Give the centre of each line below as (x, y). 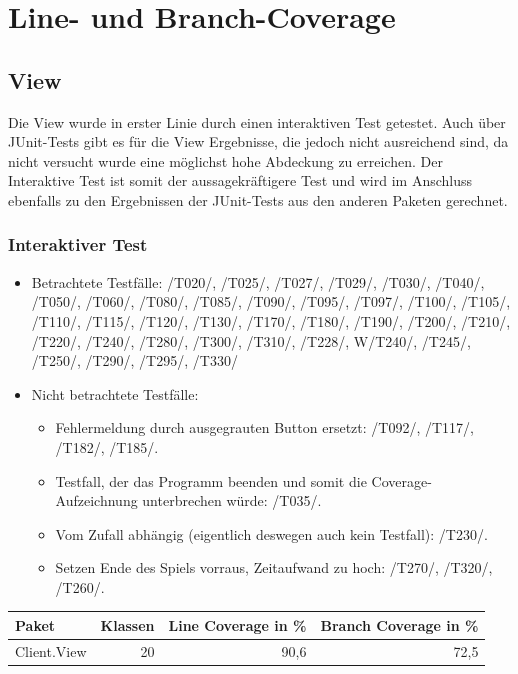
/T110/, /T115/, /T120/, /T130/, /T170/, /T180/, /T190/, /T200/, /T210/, (271, 320)
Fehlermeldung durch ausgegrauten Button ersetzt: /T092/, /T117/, (264, 427)
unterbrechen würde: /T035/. (232, 500)
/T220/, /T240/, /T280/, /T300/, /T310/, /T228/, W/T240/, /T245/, (251, 340)
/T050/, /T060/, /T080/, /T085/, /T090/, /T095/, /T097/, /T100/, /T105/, (271, 301)
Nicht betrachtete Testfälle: (115, 393)
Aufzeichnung (96, 500)
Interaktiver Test (78, 244)
